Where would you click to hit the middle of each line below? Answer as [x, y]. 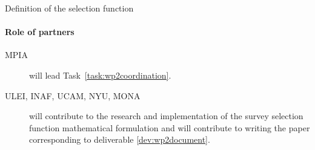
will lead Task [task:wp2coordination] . [100, 75]
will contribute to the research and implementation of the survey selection [166, 116]
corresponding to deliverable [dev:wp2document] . [120, 139]
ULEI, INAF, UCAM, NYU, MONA [73, 95]
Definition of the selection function [69, 8]
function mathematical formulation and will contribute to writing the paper [170, 127]
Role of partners [40, 32]
